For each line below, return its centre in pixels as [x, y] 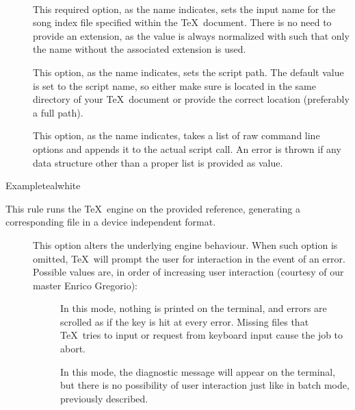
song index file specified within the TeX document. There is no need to [182, 22]
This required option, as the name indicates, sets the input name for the [184, 9]
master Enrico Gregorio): [85, 285]
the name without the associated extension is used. [140, 49]
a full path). [58, 112]
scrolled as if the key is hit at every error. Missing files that [185, 321]
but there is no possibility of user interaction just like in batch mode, [205, 385]
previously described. [104, 398]
